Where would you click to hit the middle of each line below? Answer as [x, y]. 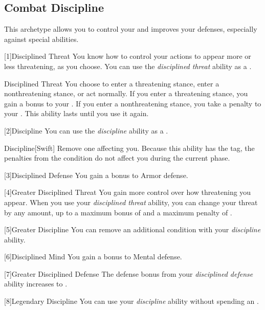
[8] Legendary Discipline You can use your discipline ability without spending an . [131, 301]
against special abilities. [41, 39]
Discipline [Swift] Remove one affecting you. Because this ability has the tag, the [129, 148]
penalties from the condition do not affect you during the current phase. [117, 158]
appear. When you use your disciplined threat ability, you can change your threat [131, 202]
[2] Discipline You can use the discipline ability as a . [86, 130]
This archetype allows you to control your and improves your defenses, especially [131, 29]
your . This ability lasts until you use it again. [76, 113]
